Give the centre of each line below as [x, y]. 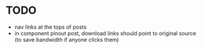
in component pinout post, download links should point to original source [105, 33]
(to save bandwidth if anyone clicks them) [67, 39]
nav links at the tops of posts [50, 27]
